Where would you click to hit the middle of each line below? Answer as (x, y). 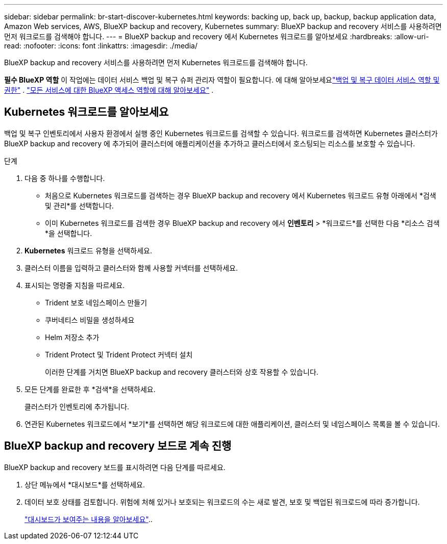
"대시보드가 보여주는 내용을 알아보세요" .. (89, 519)
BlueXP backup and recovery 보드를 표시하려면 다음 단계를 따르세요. (115, 467)
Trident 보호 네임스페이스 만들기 (96, 302)
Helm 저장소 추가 (72, 337)
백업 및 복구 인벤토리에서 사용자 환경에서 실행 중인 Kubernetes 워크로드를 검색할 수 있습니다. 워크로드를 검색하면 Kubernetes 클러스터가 (221, 133)
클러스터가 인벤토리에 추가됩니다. (77, 406)
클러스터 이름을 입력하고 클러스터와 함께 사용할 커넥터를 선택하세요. (131, 268)
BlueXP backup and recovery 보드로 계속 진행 (118, 446)
